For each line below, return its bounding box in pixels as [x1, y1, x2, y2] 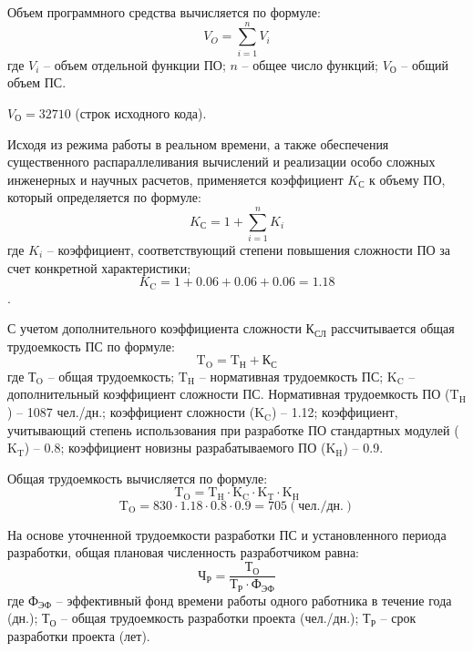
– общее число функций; [242, 55, 379, 74]
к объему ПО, [369, 169, 446, 188]
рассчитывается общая [331, 319, 455, 338]
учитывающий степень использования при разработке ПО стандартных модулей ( [7, 420, 459, 439]
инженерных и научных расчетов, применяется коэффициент [7, 169, 344, 188]
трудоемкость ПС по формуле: [7, 336, 175, 355]
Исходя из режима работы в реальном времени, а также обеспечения [7, 134, 389, 153]
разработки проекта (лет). [7, 626, 150, 645]
